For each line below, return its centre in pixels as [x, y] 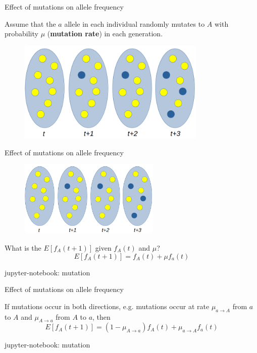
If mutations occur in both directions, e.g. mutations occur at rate [107, 306]
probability [21, 34]
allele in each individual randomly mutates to [135, 23]
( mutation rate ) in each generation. [105, 34]
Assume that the [30, 23]
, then [101, 316]
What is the [23, 248]
